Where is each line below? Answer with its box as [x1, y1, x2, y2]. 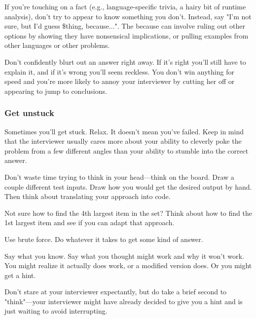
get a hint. [4, 270, 36, 280]
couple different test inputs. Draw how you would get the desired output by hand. [4, 181, 252, 192]
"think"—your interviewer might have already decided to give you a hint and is [4, 296, 243, 306]
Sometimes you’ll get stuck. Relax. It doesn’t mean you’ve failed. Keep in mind [4, 126, 244, 136]
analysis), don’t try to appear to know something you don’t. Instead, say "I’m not [4, 11, 252, 21]
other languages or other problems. [4, 40, 110, 50]
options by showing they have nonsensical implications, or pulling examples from [4, 30, 249, 40]
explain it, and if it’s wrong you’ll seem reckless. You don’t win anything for [4, 66, 234, 77]
